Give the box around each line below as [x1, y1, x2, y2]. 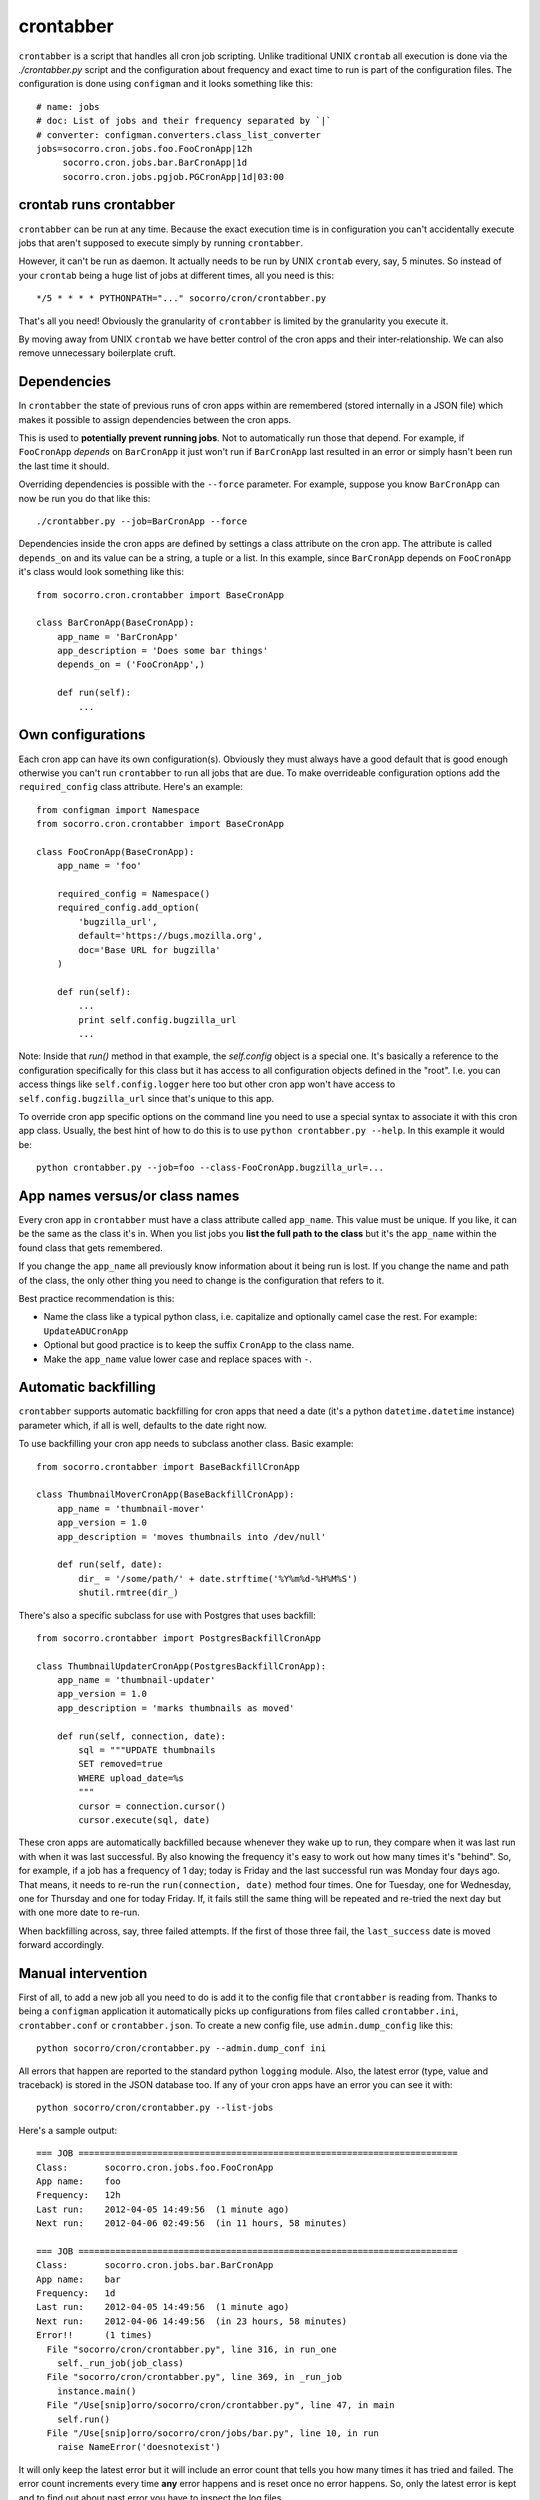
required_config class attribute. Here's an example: [18, 781, 244, 793]
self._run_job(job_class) [56, 2357, 185, 2369]
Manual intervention [18, 1965, 148, 1982]
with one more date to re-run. [18, 1906, 140, 1919]
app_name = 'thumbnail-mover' [56, 1503, 205, 1514]
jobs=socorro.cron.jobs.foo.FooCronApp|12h [36, 143, 253, 154]
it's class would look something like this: [18, 566, 185, 578]
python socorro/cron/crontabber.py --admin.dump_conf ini [36, 2043, 327, 2054]
